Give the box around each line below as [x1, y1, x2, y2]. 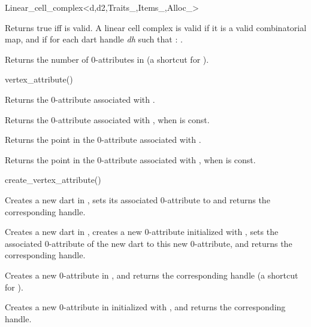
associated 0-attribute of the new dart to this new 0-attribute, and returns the [5, 237, 292, 249]
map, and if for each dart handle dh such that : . [5, 33, 183, 45]
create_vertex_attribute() [5, 173, 101, 186]
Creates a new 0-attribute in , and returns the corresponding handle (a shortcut [5, 268, 298, 281]
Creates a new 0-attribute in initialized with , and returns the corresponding [5, 301, 286, 313]
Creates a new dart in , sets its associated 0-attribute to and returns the [5, 193, 270, 206]
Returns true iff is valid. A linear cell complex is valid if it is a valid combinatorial [5, 21, 307, 33]
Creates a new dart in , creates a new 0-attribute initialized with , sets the [5, 225, 279, 238]
